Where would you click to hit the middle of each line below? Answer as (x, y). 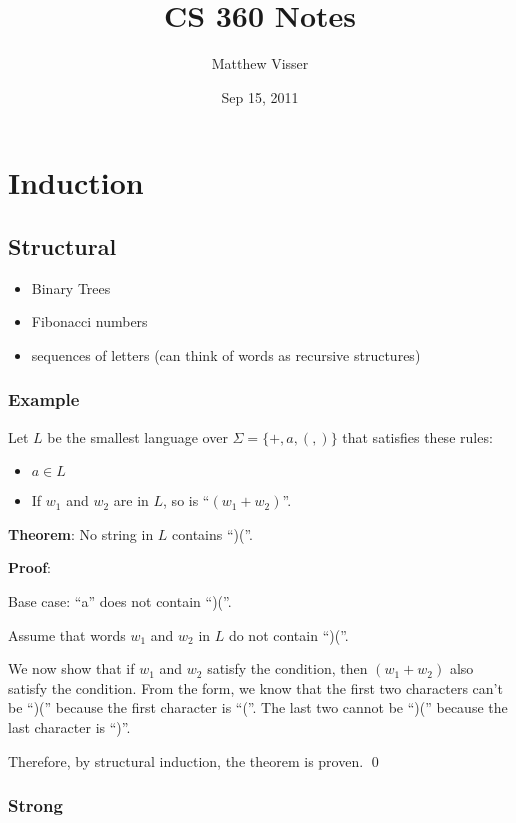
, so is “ (186, 500)
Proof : (30, 567)
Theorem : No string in (81, 533)
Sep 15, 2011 (260, 96)
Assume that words (67, 634)
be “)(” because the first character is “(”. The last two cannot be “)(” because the (258, 707)
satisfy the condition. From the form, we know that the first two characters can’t (255, 687)
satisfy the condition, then (287, 668)
